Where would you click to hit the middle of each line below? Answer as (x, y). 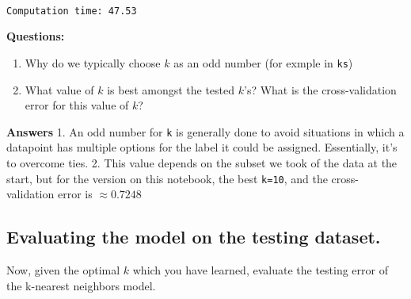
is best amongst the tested (171, 89)
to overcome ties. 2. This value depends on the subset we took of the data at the (202, 162)
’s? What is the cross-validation (320, 89)
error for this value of (77, 105)
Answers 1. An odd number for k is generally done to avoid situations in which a (205, 131)
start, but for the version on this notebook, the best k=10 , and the (167, 178)
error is (75, 194)
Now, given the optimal (63, 269)
